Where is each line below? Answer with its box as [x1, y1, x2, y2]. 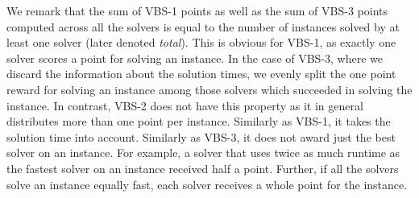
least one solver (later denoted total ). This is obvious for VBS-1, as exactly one [6, 34, 396, 51]
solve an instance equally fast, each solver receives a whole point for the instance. [6, 175, 408, 192]
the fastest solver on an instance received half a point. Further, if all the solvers [6, 159, 399, 176]
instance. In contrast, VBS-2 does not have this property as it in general [6, 97, 363, 113]
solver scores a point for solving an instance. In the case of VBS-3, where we [6, 49, 384, 66]
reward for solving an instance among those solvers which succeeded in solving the [6, 80, 413, 97]
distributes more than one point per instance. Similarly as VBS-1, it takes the [6, 113, 391, 130]
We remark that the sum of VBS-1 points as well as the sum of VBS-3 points [6, 2, 388, 19]
